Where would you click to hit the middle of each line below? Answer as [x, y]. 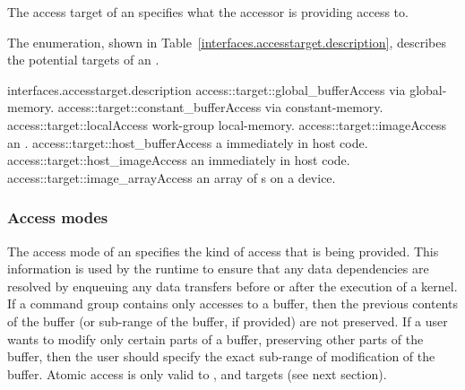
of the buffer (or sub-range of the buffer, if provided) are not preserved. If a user [228, 321]
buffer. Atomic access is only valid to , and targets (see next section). [197, 373]
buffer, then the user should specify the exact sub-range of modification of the [221, 356]
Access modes [58, 217]
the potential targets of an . [83, 60]
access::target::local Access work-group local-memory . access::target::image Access [227, 124]
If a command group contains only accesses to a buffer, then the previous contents [232, 303]
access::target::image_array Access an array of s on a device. [172, 177]
